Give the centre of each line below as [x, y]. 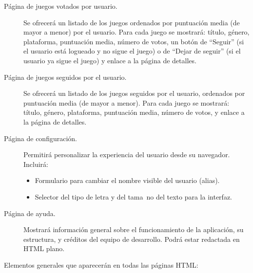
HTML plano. [44, 248]
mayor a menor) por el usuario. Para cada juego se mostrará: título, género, [136, 32]
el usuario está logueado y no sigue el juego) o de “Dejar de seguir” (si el [132, 51]
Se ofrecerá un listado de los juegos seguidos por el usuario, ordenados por [134, 93]
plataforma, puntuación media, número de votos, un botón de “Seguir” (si [134, 41]
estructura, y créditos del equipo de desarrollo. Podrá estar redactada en [132, 239]
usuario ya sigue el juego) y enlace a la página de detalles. [110, 60]
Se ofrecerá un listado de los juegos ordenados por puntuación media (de [132, 22]
